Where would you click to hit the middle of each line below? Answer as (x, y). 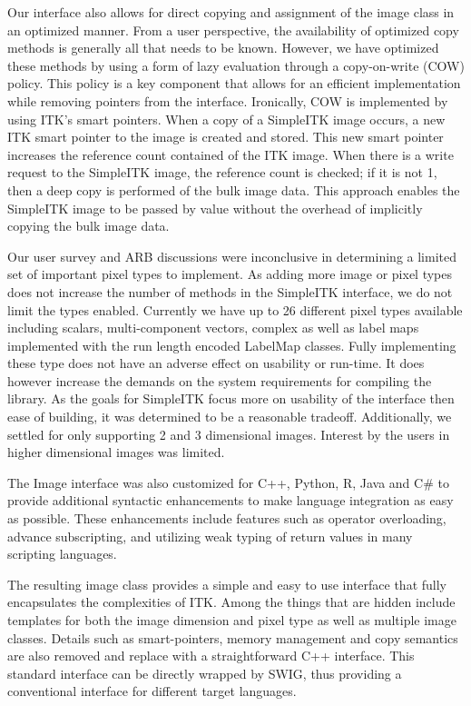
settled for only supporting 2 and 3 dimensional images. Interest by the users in (229, 434)
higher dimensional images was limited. (116, 452)
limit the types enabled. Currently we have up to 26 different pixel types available (235, 309)
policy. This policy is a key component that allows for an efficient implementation (234, 83)
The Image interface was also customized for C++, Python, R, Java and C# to (228, 482)
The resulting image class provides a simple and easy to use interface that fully (227, 584)
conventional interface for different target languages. (152, 691)
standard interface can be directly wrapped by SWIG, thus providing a (205, 673)
